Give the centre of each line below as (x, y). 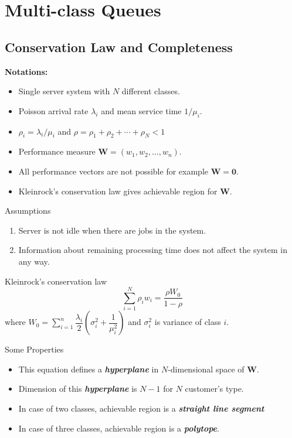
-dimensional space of (206, 369)
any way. (34, 261)
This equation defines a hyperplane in (89, 369)
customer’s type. (214, 389)
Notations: (26, 71)
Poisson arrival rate (53, 110)
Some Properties (34, 349)
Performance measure (57, 151)
